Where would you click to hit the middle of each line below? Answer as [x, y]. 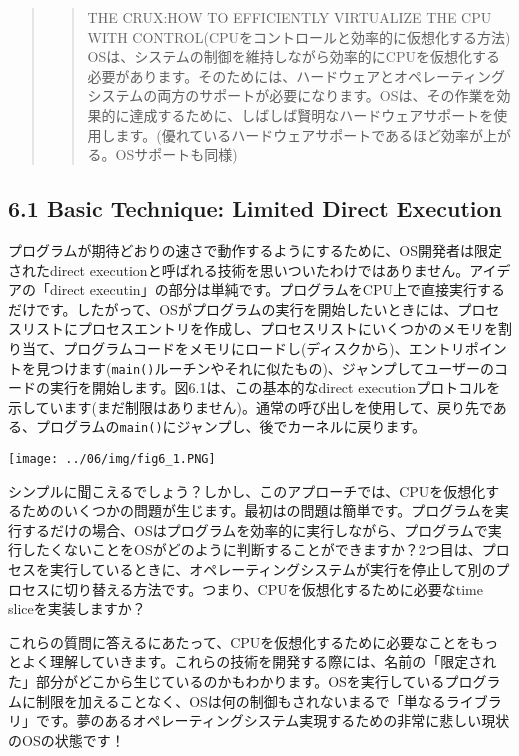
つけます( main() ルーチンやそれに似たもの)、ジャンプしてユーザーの [272, 367]
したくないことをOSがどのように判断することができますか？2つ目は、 [251, 549]
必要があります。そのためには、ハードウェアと [240, 75]
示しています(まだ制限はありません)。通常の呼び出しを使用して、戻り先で [250, 406]
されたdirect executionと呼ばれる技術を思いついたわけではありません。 [239, 269]
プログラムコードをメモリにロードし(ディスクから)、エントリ [264, 347]
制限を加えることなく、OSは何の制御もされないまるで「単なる [240, 700]
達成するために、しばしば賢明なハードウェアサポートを [311, 114]
